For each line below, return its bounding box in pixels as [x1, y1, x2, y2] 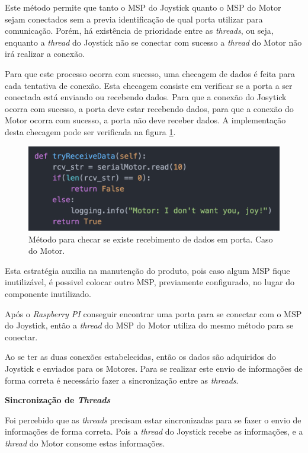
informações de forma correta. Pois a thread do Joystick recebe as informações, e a [5, 425, 303, 438]
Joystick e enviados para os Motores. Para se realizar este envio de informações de [5, 362, 303, 374]
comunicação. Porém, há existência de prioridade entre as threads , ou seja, [5, 24, 274, 37]
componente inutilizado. [5, 287, 91, 299]
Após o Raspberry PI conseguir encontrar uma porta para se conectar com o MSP [5, 307, 302, 320]
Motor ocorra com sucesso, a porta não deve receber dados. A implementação [5, 114, 286, 126]
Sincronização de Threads [5, 394, 111, 406]
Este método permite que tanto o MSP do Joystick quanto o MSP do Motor [5, 1, 281, 13]
